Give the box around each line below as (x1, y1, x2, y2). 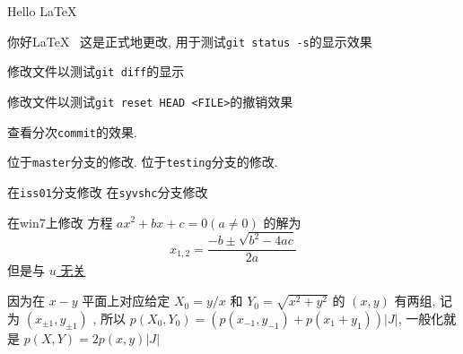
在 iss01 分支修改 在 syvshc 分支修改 (7, 182, 208, 201)
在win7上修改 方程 (7, 212, 113, 231)
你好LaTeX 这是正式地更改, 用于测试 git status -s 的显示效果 (7, 31, 372, 50)
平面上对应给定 (82, 291, 170, 310)
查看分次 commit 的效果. (7, 122, 137, 141)
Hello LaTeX (7, 2, 77, 20)
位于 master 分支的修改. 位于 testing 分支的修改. (7, 152, 278, 171)
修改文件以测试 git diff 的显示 (7, 62, 185, 81)
